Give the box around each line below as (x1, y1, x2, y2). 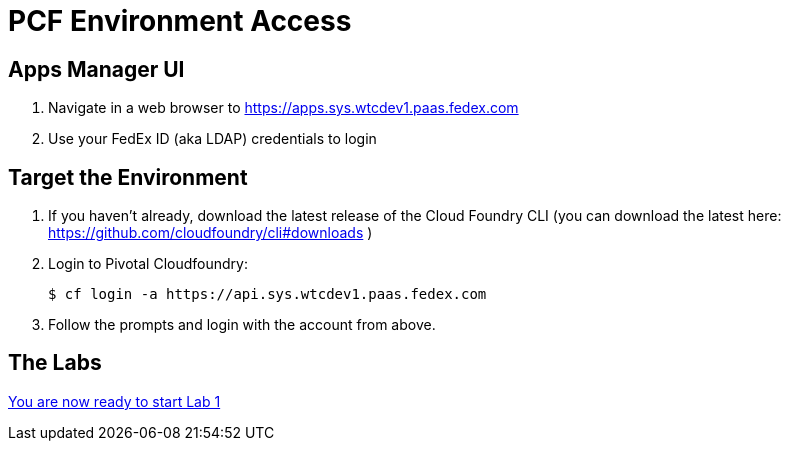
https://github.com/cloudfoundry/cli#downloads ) (48, 224, 373, 242)
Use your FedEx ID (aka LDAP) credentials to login (48, 130, 377, 148)
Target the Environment (8, 164, 248, 190)
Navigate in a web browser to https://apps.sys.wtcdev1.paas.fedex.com (48, 99, 519, 117)
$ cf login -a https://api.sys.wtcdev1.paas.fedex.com (48, 286, 487, 303)
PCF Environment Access (8, 4, 352, 38)
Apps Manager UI (8, 56, 185, 82)
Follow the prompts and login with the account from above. (48, 316, 436, 334)
